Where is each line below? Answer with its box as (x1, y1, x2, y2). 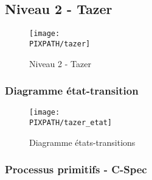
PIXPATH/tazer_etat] (29, 118, 112, 127)
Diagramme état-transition (5, 83, 139, 98)
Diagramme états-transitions (29, 135, 136, 148)
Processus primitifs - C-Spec (5, 162, 147, 177)
